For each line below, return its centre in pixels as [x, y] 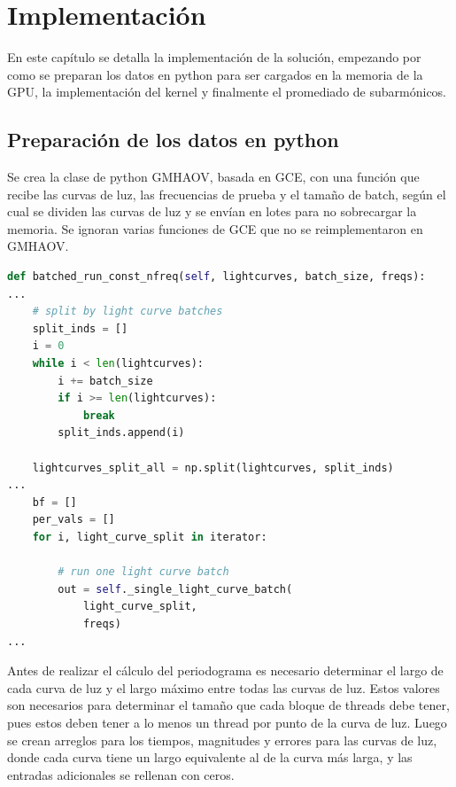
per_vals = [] [73, 520]
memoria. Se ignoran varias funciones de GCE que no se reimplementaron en [215, 228]
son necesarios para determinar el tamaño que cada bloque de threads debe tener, [228, 705]
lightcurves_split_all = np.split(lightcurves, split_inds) [213, 468]
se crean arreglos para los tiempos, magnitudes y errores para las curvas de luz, [222, 740]
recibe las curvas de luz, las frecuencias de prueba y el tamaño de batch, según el [227, 194]
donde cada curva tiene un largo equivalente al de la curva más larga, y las [210, 757]
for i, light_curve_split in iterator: [150, 537]
